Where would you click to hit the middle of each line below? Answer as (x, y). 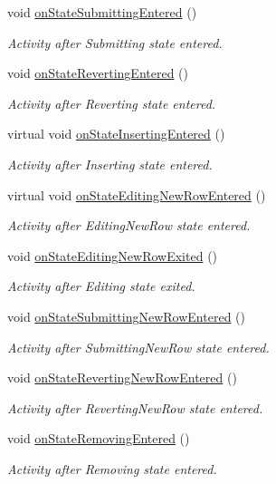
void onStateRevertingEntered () (98, 73)
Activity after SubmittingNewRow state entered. (138, 347)
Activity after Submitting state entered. (115, 42)
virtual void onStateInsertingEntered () (116, 134)
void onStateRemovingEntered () (99, 438)
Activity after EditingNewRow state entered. (129, 225)
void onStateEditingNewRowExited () (113, 255)
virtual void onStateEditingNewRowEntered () (137, 194)
